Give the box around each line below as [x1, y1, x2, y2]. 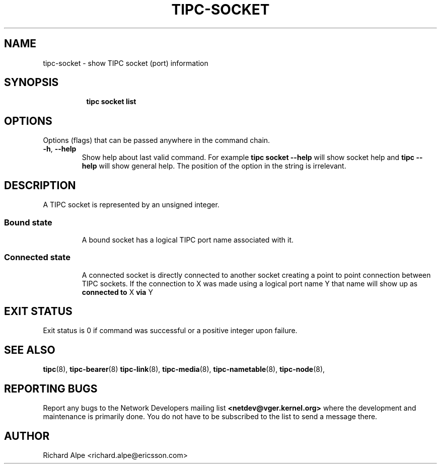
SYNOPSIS [4, 76, 59, 89]
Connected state [4, 252, 70, 263]
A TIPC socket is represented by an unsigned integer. [43, 200, 219, 209]
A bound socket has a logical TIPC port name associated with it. [82, 235, 294, 244]
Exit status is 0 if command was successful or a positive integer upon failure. [43, 326, 298, 335]
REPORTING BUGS [4, 382, 98, 395]
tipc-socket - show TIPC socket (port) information [43, 58, 208, 67]
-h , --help [43, 144, 77, 153]
